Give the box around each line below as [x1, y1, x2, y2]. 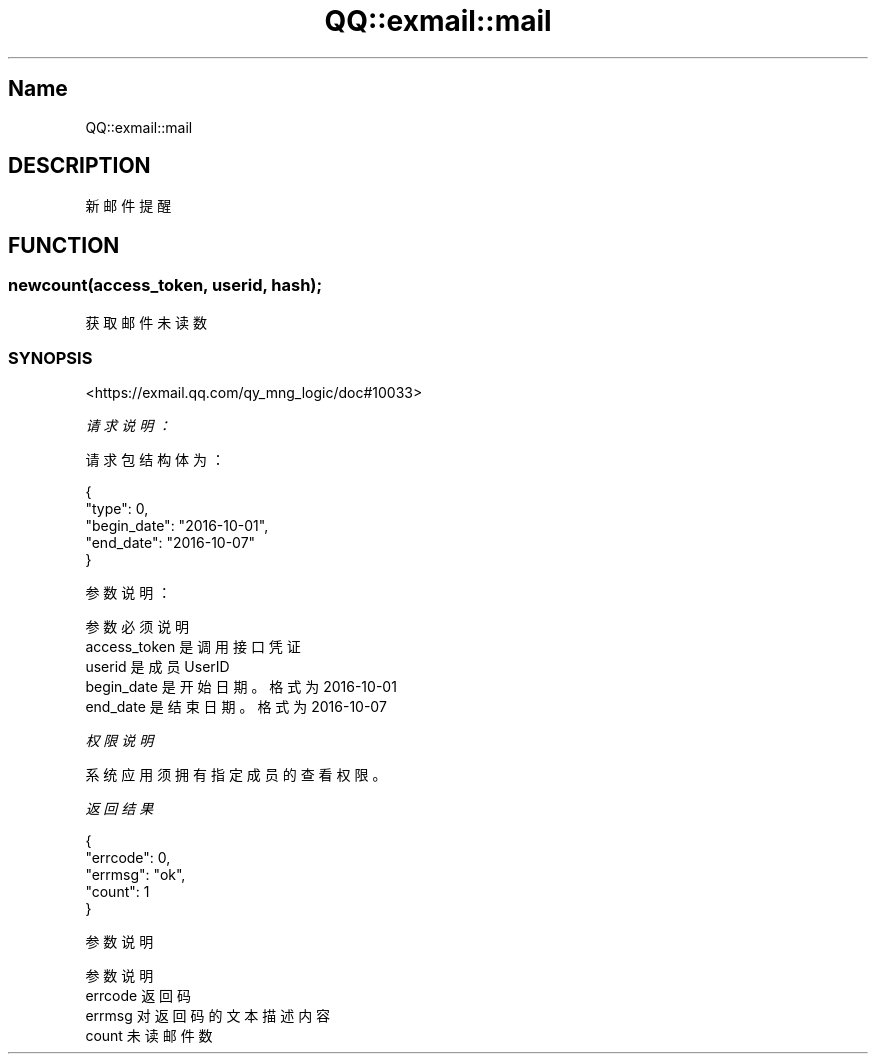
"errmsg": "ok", [85, 866, 186, 884]
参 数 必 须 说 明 [85, 618, 190, 636]
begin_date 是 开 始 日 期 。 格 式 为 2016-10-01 [85, 678, 397, 696]
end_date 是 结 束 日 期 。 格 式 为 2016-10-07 [85, 698, 387, 716]
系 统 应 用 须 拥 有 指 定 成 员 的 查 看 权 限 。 [85, 766, 387, 784]
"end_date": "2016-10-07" [85, 534, 256, 552]
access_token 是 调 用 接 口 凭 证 [85, 638, 301, 656]
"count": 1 [85, 883, 150, 901]
